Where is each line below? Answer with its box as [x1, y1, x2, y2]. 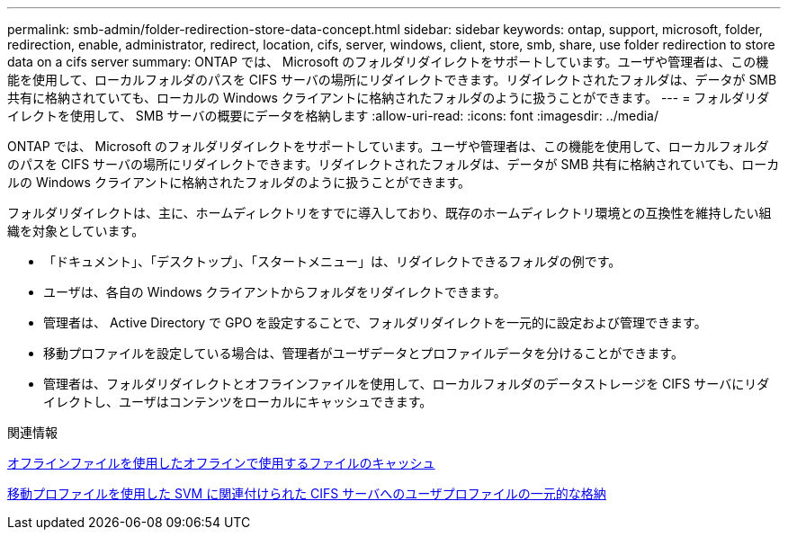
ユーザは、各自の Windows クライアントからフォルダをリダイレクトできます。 [43, 284, 506, 300]
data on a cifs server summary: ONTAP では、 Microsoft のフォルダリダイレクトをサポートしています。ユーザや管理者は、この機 [7, 54, 769, 69]
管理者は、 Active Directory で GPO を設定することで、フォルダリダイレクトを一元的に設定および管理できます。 [43, 315, 707, 330]
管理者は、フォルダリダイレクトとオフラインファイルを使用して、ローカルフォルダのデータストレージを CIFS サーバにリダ [43, 376, 770, 391]
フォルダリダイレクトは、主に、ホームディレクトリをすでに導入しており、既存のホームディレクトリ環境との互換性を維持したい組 [7, 205, 772, 220]
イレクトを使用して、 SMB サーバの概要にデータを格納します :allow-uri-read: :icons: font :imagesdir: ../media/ [7, 108, 659, 123]
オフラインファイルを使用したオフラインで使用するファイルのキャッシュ [7, 455, 435, 470]
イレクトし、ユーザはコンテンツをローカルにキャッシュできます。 [43, 394, 433, 409]
